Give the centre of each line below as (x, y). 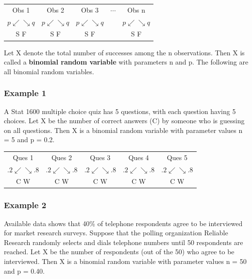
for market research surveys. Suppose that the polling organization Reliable (116, 233)
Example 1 (25, 93)
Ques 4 (139, 157)
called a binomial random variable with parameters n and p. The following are (126, 62)
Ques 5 (177, 157)
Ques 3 (100, 157)
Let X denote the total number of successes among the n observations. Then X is (124, 52)
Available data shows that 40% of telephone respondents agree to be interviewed (123, 223)
